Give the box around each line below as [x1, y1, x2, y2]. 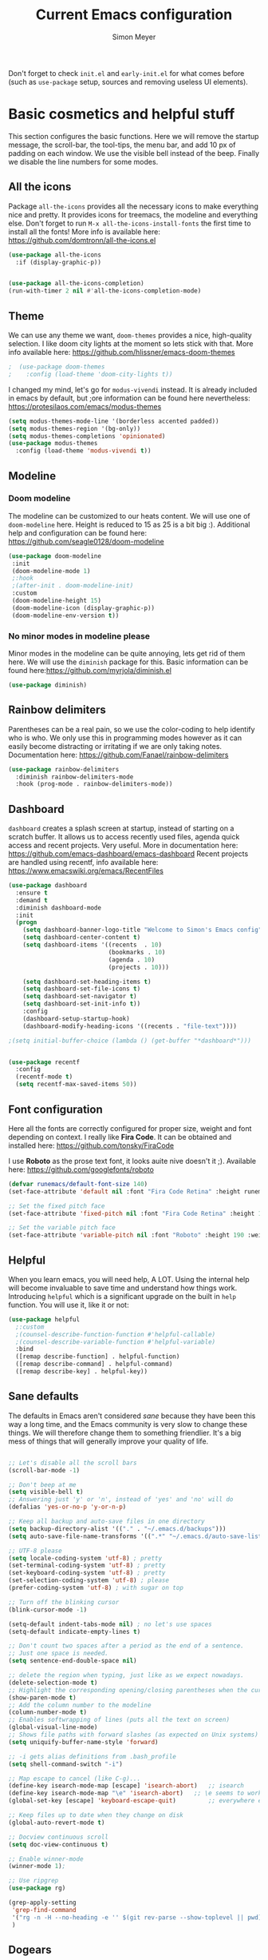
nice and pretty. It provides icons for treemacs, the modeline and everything [8, 209, 258, 219]
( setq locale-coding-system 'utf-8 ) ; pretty [8, 1554, 162, 1562]
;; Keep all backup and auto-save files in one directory [8, 1517, 205, 1526]
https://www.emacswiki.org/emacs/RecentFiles [8, 866, 164, 876]
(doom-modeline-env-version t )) [11, 612, 120, 619]
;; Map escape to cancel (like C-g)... [8, 1775, 141, 1783]
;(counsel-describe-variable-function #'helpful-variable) [15, 1337, 216, 1346]
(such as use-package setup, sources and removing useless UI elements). [8, 77, 249, 86]
